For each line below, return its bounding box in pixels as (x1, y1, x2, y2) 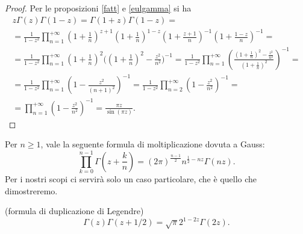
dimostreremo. (5, 184, 58, 197)
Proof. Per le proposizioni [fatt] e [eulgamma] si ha (5, 2, 192, 14)
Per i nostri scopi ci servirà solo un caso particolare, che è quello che (5, 173, 257, 185)
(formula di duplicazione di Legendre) (5, 205, 144, 217)
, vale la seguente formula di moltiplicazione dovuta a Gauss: (40, 138, 265, 150)
